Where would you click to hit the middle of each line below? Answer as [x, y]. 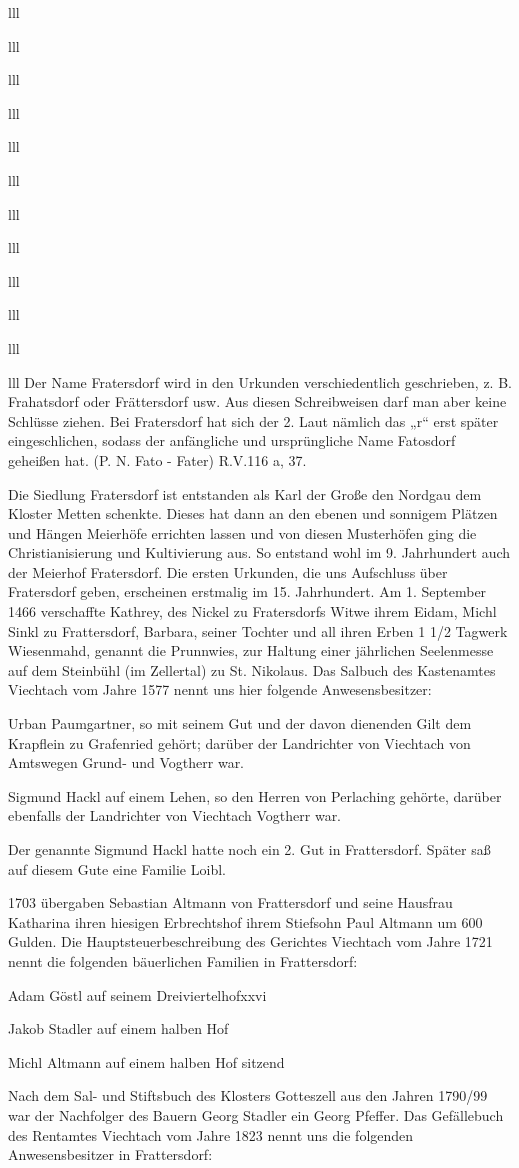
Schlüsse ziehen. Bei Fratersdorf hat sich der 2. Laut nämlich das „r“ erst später [253, 420]
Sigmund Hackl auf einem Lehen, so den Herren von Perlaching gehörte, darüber [255, 795]
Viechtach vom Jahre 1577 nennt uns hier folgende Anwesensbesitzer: [220, 689]
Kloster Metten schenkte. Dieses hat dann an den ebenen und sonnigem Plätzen [253, 513]
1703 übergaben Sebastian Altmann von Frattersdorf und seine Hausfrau [230, 902]
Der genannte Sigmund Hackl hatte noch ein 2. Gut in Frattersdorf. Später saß [249, 849]
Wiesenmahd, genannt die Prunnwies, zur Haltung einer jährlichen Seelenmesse [251, 650]
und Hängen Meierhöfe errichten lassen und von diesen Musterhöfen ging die [242, 532]
